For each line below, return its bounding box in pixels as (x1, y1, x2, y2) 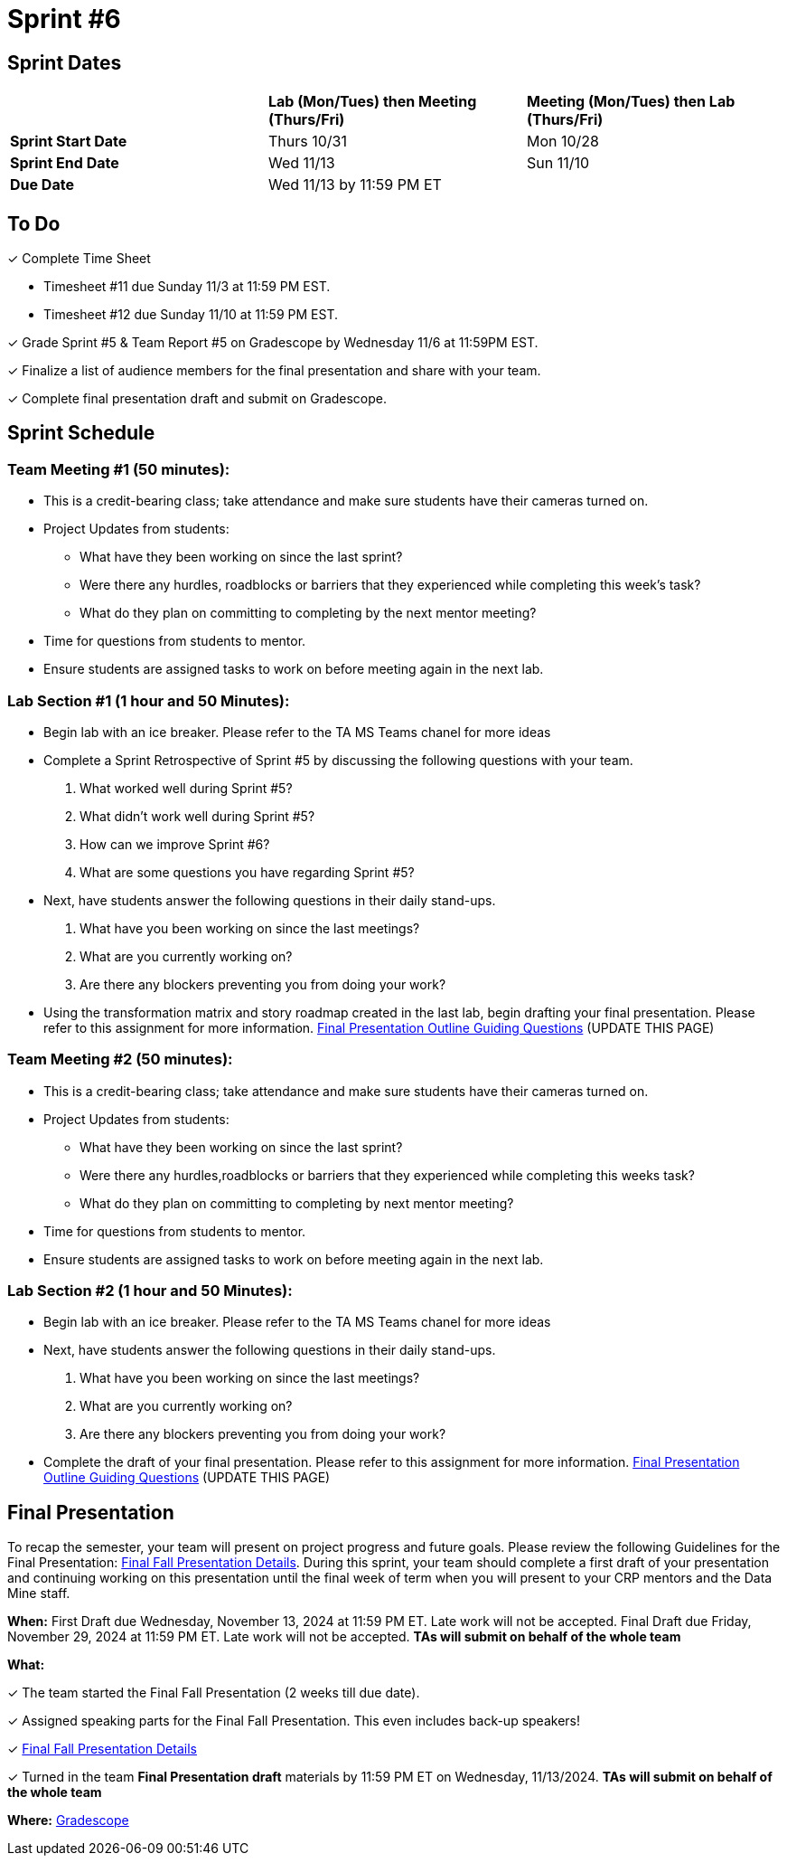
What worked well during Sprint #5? (80, 780, 293, 796)
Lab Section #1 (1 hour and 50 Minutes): (7, 691, 290, 710)
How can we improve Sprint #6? (80, 836, 270, 852)
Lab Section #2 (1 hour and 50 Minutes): (7, 1281, 293, 1300)
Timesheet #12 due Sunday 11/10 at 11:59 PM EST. (43, 307, 338, 323)
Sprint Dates (7, 51, 122, 74)
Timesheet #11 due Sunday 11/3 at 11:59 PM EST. (43, 279, 331, 295)
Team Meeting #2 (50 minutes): (7, 1050, 233, 1069)
